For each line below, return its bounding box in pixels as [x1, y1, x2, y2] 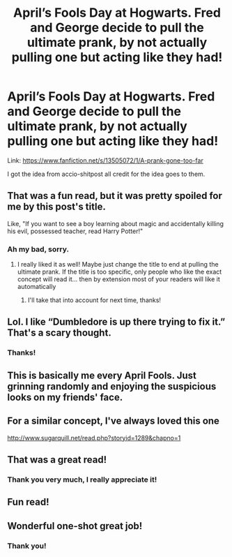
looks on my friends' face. [7, 391, 123, 403]
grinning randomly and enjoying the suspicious [7, 380, 217, 392]
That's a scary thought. [7, 327, 111, 339]
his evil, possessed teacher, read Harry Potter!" [7, 227, 144, 235]
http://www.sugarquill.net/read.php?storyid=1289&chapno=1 [7, 433, 181, 442]
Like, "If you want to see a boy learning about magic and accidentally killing [7, 219, 224, 228]
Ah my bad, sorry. [7, 244, 70, 254]
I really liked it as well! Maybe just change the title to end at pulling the [17, 260, 219, 269]
